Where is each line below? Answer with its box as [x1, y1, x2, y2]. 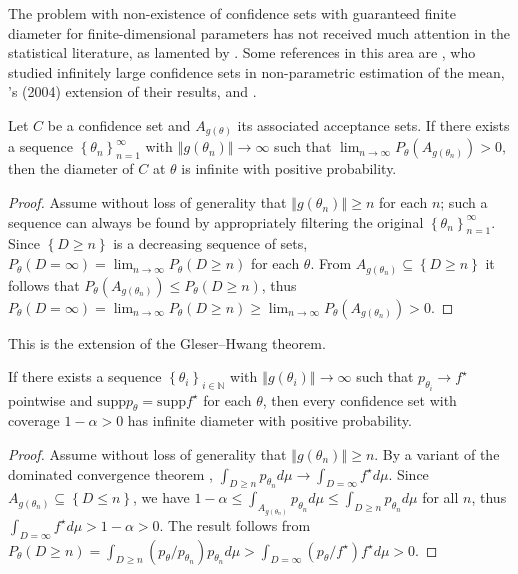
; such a [440, 192, 488, 213]
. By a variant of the [374, 444, 500, 464]
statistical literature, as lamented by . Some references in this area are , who [8, 42, 476, 63]
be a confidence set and [47, 114, 191, 135]
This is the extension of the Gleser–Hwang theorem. [8, 332, 326, 353]
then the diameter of [8, 158, 134, 179]
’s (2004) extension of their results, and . [8, 81, 257, 102]
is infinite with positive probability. [181, 158, 397, 179]
